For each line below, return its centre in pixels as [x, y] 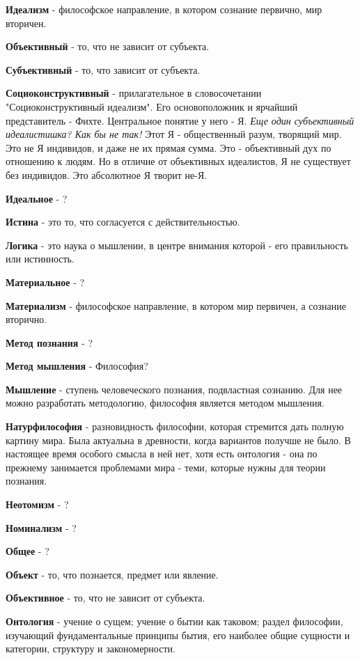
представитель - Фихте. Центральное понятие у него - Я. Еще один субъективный [180, 120]
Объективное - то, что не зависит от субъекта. [105, 598]
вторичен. [26, 23]
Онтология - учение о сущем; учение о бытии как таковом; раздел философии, [174, 621]
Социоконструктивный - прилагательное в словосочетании [134, 93]
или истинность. [40, 259]
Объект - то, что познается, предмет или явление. [112, 574]
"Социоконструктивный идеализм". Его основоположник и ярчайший [152, 106]
